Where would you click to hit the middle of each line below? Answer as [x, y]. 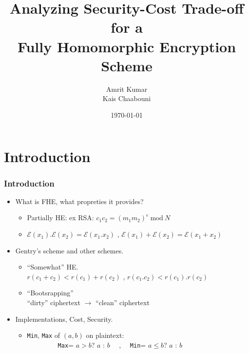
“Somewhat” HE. [53, 267]
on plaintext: [105, 335]
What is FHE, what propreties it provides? [79, 201]
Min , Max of [44, 335]
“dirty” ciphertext [54, 302]
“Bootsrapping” [50, 293]
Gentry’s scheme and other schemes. [69, 250]
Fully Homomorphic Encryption [127, 46]
